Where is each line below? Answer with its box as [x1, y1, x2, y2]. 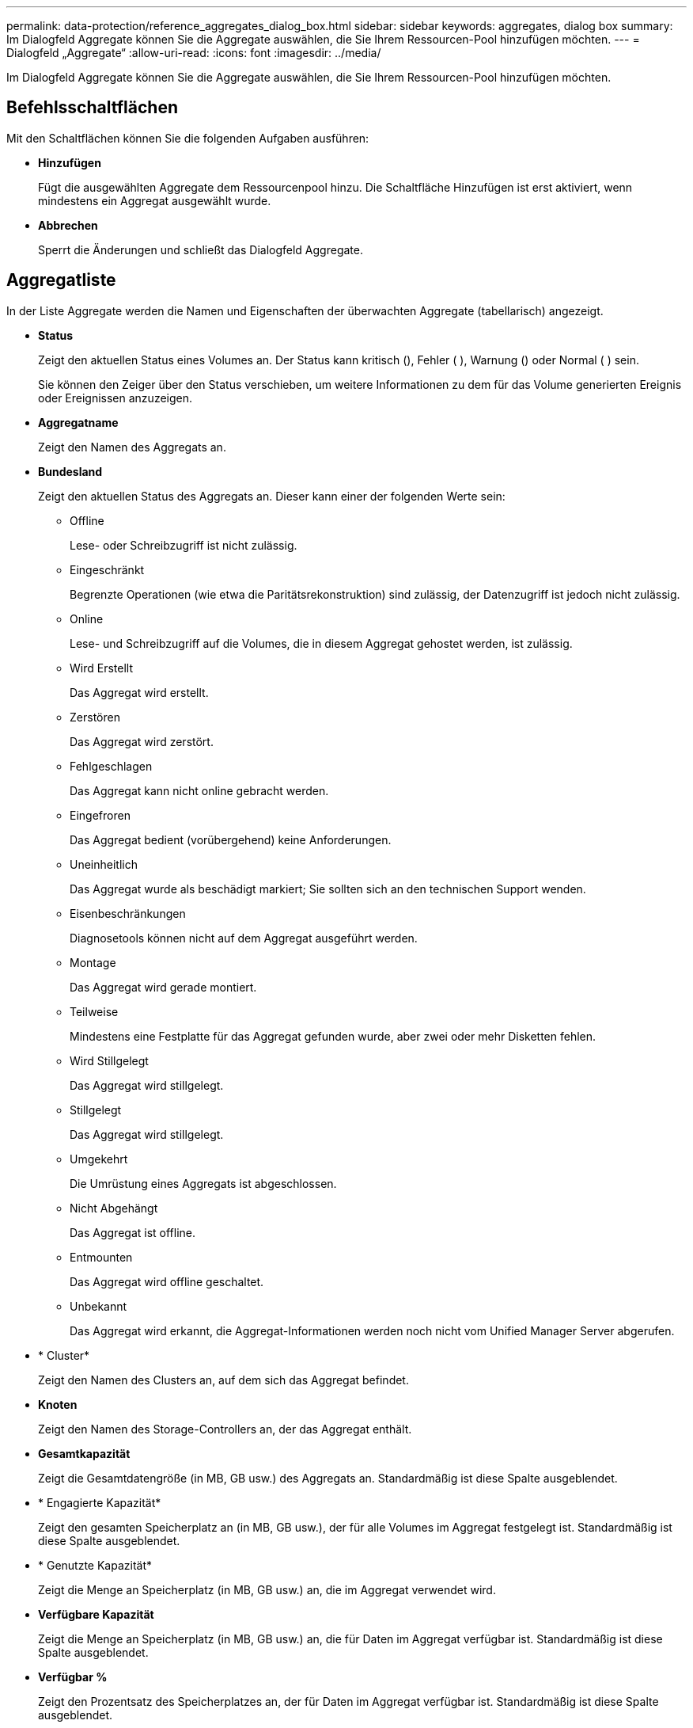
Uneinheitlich [70, 857, 138, 871]
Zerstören [70, 710, 120, 724]
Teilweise [70, 1004, 119, 1018]
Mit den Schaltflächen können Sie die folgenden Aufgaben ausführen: [6, 131, 369, 145]
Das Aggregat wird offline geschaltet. [70, 1274, 264, 1288]
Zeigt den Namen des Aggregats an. [38, 440, 226, 454]
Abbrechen [38, 218, 98, 232]
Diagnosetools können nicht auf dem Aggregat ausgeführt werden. [70, 931, 418, 945]
